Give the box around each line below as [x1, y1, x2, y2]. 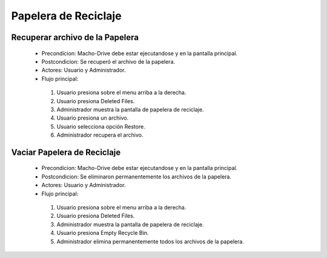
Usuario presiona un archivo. [56, 114, 129, 121]
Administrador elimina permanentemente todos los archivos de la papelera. [56, 237, 245, 245]
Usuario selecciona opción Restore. [56, 123, 145, 130]
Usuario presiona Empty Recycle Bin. [56, 229, 149, 237]
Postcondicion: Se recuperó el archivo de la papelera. [41, 58, 176, 65]
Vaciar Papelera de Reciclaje [11, 147, 121, 157]
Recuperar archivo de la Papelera [11, 32, 139, 42]
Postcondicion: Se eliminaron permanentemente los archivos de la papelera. [41, 173, 231, 180]
